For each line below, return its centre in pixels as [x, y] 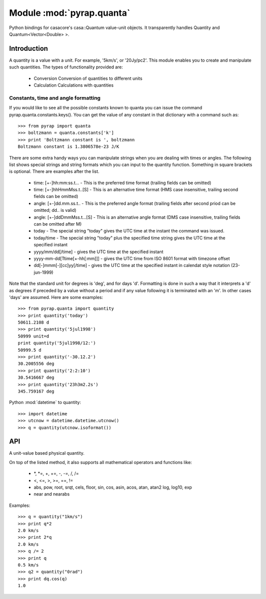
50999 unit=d [33, 336]
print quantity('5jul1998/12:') [57, 343]
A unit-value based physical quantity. [47, 453]
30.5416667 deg [36, 378]
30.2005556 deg [36, 364]
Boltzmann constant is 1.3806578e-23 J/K [68, 147]
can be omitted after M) [58, 224]
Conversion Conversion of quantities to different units [88, 78]
